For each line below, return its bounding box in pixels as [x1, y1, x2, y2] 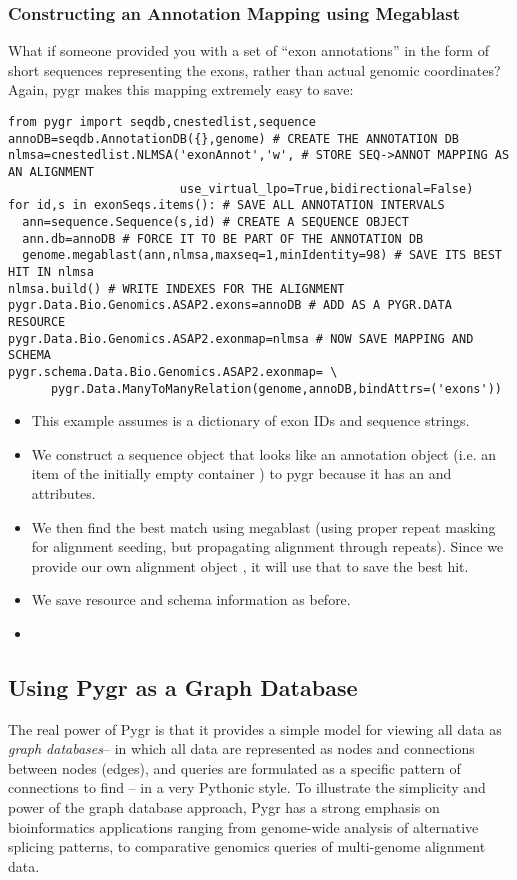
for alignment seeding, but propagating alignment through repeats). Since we [31, 536, 504, 557]
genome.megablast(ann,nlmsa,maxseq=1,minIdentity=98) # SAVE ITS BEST [22, 248, 502, 263]
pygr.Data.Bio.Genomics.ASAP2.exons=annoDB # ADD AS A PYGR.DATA [8, 298, 452, 313]
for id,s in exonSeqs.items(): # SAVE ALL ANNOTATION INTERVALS [8, 198, 445, 213]
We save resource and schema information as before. [31, 589, 351, 610]
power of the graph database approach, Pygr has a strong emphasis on [8, 797, 440, 818]
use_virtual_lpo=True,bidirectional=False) [179, 181, 474, 196]
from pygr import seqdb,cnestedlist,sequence [8, 115, 316, 129]
